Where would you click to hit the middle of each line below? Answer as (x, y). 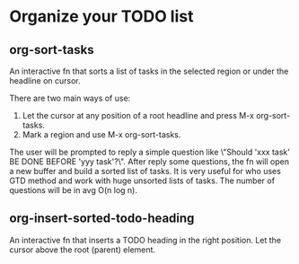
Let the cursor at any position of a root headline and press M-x (138, 115)
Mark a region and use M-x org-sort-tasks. (101, 135)
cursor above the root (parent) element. (82, 250)
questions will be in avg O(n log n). (73, 190)
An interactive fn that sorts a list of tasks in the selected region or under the (149, 71)
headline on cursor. (45, 81)
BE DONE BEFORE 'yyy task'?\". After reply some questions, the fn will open (149, 162)
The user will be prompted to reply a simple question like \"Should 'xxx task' (149, 152)
